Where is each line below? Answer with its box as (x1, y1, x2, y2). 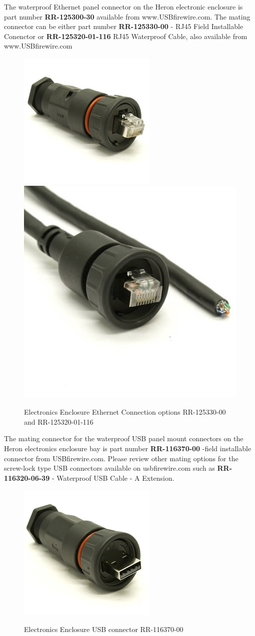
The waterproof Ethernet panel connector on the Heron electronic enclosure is (4, 2, 243, 12)
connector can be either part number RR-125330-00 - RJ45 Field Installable (4, 21, 243, 32)
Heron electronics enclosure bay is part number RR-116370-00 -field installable (4, 443, 251, 453)
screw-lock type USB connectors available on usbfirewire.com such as (4, 463, 215, 473)
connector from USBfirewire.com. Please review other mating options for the (4, 453, 238, 463)
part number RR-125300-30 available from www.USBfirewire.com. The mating (4, 11, 250, 22)
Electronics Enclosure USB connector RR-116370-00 (24, 623, 183, 634)
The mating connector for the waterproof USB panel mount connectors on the (4, 433, 243, 444)
